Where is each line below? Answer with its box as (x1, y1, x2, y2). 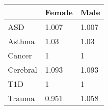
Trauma (8, 92, 35, 104)
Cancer (8, 50, 32, 61)
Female (45, 6, 73, 18)
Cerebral (8, 64, 37, 75)
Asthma (8, 35, 35, 47)
